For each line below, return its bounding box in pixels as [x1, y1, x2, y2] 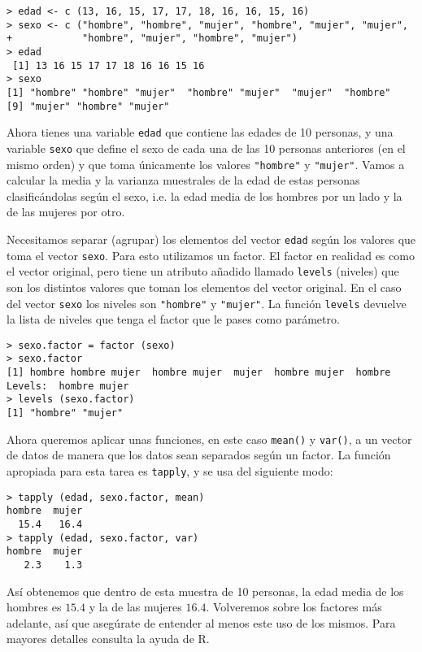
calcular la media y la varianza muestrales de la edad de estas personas [7, 172, 360, 189]
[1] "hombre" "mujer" [7, 407, 124, 419]
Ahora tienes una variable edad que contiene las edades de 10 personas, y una [7, 124, 394, 141]
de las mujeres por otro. [7, 203, 125, 220]
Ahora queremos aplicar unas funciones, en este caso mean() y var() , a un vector [7, 430, 412, 447]
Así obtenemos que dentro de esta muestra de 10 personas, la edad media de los [7, 582, 404, 599]
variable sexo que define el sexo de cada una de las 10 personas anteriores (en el [7, 139, 406, 156]
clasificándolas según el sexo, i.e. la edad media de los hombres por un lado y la [7, 187, 402, 204]
